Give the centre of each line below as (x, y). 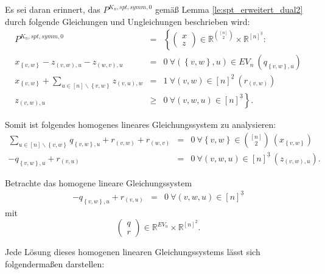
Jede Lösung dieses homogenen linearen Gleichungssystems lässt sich (133, 252)
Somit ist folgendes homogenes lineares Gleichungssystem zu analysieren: (141, 124)
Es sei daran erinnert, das (53, 9)
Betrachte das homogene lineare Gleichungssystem (99, 182)
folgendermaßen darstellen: (55, 263)
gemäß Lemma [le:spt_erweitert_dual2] (229, 9)
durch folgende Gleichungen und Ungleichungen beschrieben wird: (128, 21)
